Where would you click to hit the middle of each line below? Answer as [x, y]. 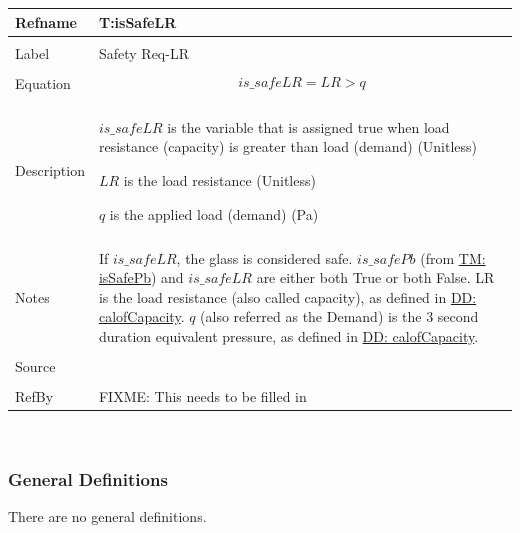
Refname [46, 21]
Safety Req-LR [143, 52]
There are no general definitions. [107, 516]
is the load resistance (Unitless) [219, 179]
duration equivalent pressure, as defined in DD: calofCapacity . [288, 336]
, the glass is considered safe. [264, 257]
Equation [43, 82]
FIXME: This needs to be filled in [202, 396]
